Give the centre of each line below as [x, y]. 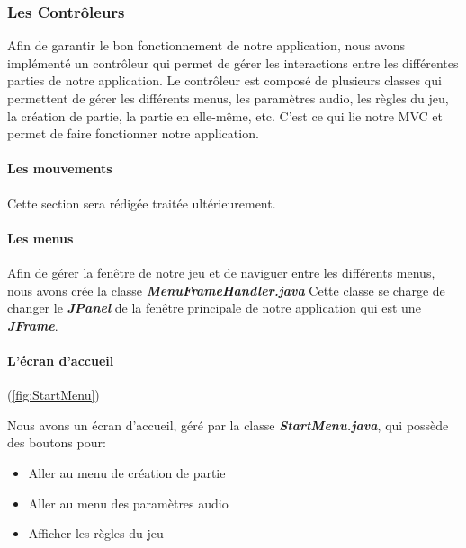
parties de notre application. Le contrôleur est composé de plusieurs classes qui [224, 80]
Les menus [40, 238]
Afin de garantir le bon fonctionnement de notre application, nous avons [206, 45]
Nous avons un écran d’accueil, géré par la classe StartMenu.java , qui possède [228, 424]
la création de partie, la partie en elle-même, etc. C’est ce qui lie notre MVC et [225, 115]
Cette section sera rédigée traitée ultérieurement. [142, 203]
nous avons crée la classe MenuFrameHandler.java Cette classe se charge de [226, 290]
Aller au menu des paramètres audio [128, 503]
